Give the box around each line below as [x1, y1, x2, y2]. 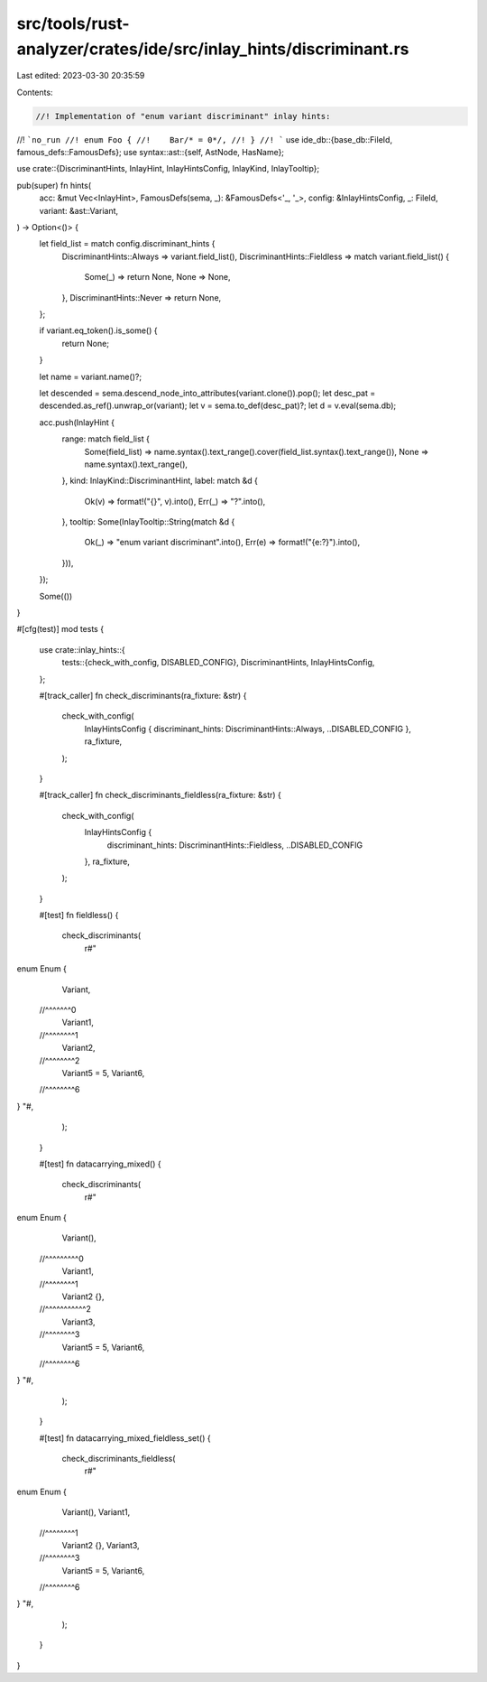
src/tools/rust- [16, 14, 130, 33]
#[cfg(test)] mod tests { [16, 624, 104, 635]
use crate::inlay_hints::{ [39, 644, 125, 655]
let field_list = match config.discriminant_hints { [39, 238, 216, 249]
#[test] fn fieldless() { [39, 910, 119, 921]
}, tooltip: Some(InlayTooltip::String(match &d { [61, 516, 235, 527]
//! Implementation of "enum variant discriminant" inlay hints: [35, 111, 331, 121]
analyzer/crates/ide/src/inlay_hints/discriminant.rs [16, 39, 409, 59]
